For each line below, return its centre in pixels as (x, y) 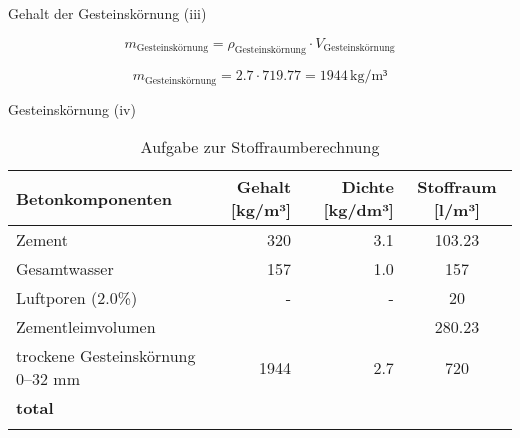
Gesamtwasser (65, 269)
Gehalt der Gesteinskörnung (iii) (107, 13)
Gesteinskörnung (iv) (72, 108)
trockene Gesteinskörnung (106, 356)
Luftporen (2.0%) (77, 298)
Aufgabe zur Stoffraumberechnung (260, 147)
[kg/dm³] (358, 210)
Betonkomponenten (94, 198)
